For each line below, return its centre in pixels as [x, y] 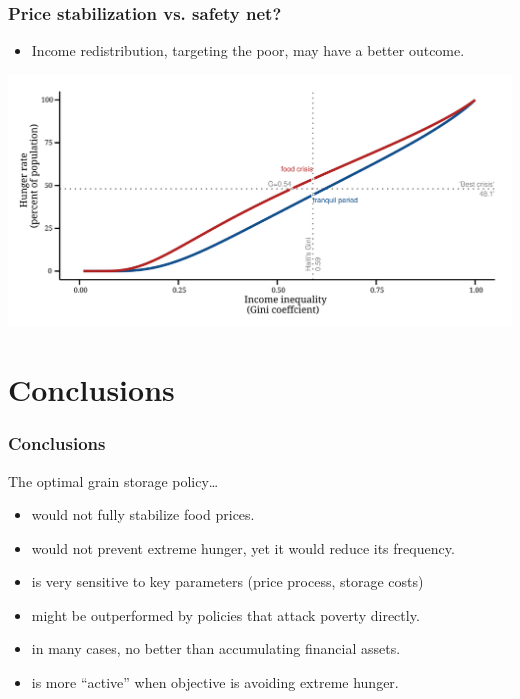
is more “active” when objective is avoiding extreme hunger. [215, 682]
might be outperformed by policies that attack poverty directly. [225, 614]
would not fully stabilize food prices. [143, 514]
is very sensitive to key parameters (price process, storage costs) [227, 581]
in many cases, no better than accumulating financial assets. [216, 648]
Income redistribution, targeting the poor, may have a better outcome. [248, 50]
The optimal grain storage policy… [113, 480]
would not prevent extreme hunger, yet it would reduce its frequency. [243, 547]
